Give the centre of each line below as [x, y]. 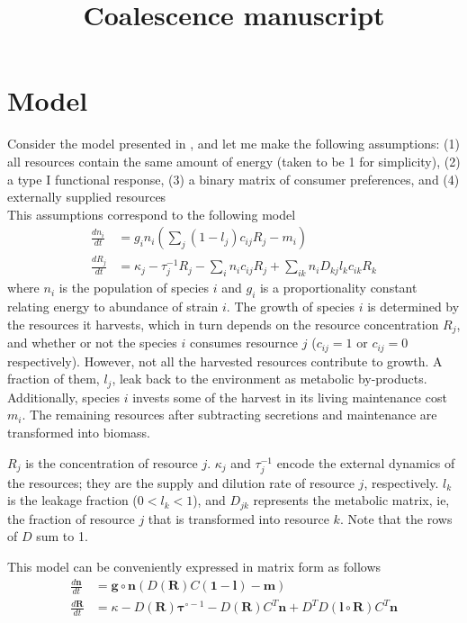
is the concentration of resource [112, 462]
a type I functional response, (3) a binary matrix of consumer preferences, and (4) [233, 179]
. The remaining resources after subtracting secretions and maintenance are [229, 415]
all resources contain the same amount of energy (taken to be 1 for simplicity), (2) [234, 161]
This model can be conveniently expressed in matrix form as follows [194, 566]
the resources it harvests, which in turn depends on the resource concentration [223, 324]
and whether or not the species [92, 343]
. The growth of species [290, 307]
